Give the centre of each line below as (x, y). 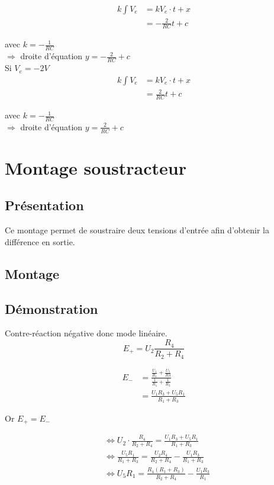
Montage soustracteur (96, 167)
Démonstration (51, 308)
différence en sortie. (40, 241)
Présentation (44, 205)
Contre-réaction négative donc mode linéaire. (86, 333)
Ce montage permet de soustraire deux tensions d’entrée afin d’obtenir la (137, 230)
